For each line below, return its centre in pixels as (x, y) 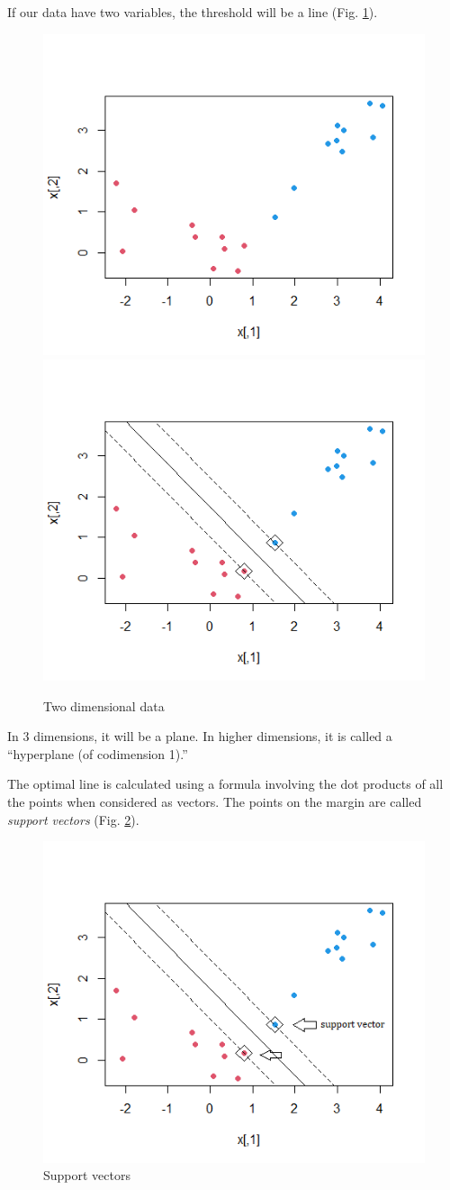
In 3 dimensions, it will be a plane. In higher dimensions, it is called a (200, 736)
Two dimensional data (104, 705)
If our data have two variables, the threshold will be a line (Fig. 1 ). (193, 12)
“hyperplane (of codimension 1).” (98, 753)
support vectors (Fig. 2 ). (73, 819)
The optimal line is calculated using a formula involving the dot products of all (225, 784)
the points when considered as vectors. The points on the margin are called (215, 801)
